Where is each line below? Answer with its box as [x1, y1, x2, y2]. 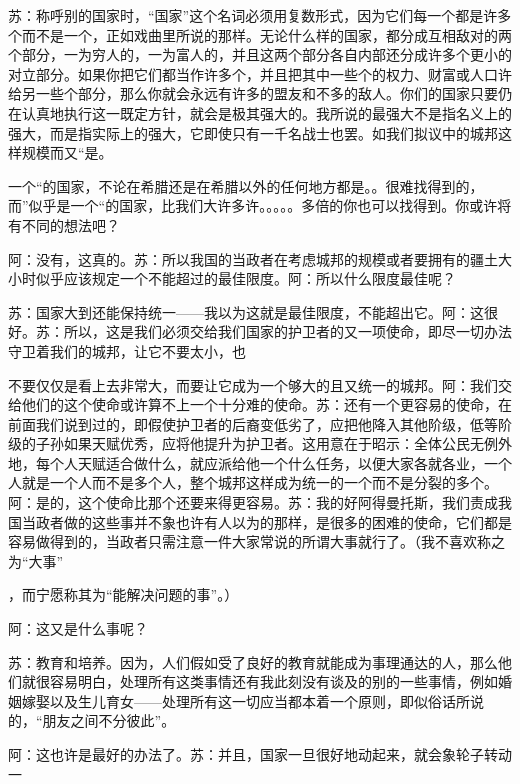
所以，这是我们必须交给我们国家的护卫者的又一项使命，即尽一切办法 [63, 321, 512, 342]
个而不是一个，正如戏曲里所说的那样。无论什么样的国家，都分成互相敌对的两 [8, 24, 512, 45]
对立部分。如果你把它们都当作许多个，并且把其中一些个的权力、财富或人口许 [8, 63, 512, 84]
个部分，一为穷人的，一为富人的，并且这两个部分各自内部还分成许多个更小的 [8, 44, 512, 65]
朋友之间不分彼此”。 [42, 710, 176, 731]
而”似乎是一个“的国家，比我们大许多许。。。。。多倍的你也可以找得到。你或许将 [8, 195, 512, 216]
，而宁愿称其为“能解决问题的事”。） [8, 584, 239, 605]
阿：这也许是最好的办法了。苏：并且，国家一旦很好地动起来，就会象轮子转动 [8, 744, 512, 764]
